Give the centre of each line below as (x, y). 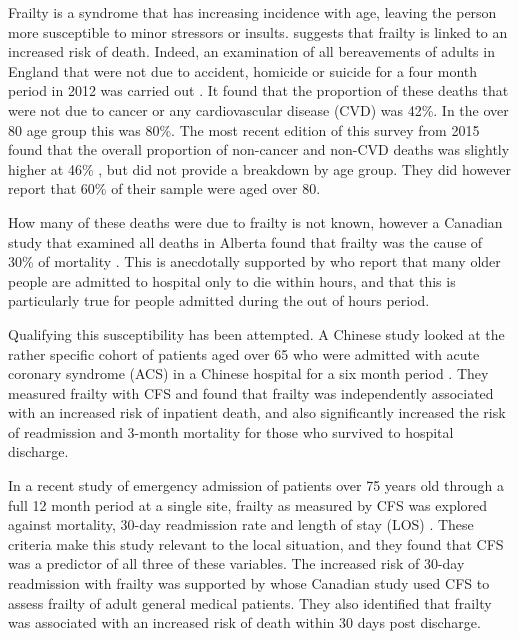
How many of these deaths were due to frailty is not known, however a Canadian (255, 221)
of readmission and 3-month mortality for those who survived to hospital (231, 431)
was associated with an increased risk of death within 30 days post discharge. (244, 622)
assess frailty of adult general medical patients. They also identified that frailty (250, 602)
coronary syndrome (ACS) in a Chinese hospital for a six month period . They (248, 373)
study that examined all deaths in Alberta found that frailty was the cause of (245, 241)
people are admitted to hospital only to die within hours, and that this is (232, 280)
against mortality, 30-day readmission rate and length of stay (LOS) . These (241, 524)
